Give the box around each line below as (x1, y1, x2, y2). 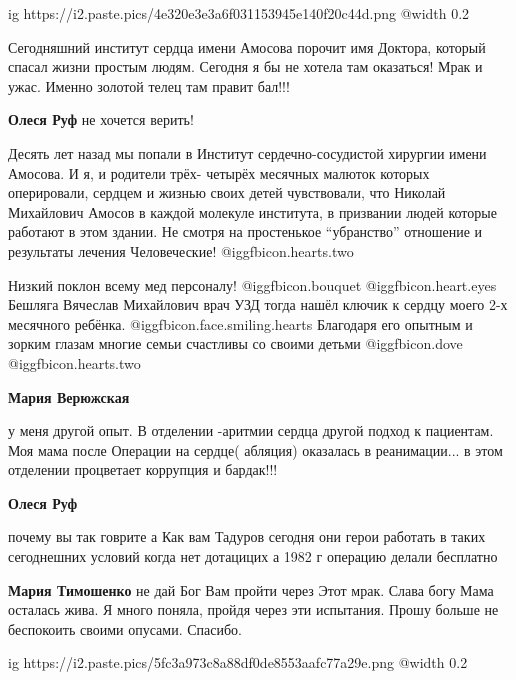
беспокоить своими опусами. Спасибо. (8, 618, 242, 639)
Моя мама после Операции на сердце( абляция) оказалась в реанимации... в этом (8, 439, 503, 460)
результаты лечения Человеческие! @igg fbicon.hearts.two (8, 240, 354, 261)
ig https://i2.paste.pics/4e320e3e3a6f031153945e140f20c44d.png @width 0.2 (8, 3, 470, 23)
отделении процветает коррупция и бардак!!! (8, 459, 278, 480)
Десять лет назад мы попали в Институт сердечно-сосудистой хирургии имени (8, 142, 487, 163)
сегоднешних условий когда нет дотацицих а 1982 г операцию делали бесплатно (8, 546, 498, 567)
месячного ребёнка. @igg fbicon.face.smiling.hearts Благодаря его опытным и (8, 313, 473, 334)
